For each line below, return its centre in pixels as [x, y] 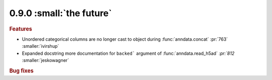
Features [21, 29]
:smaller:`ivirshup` [41, 46]
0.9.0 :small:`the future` [61, 13]
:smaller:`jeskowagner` [45, 60]
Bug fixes [21, 70]
